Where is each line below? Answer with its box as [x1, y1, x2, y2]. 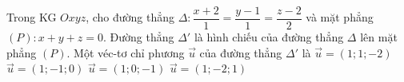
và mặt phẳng [306, 9, 374, 25]
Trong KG [6, 9, 57, 25]
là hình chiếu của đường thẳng [194, 29, 344, 45]
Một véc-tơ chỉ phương [74, 44, 185, 61]
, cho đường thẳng [86, 9, 174, 25]
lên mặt [360, 29, 398, 45]
